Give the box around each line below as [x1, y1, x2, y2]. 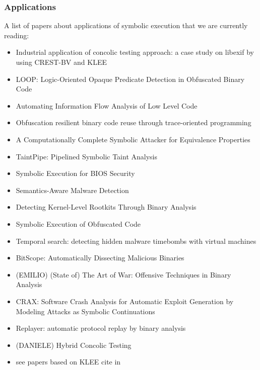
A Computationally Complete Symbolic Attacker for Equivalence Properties [16, 134, 250, 144]
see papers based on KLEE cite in [16, 356, 121, 367]
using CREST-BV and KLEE [16, 57, 107, 67]
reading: [4, 30, 29, 40]
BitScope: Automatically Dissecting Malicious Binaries [16, 252, 184, 263]
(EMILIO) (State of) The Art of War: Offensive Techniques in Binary [16, 269, 231, 280]
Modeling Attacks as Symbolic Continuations [16, 306, 155, 316]
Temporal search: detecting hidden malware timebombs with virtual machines [16, 235, 256, 246]
